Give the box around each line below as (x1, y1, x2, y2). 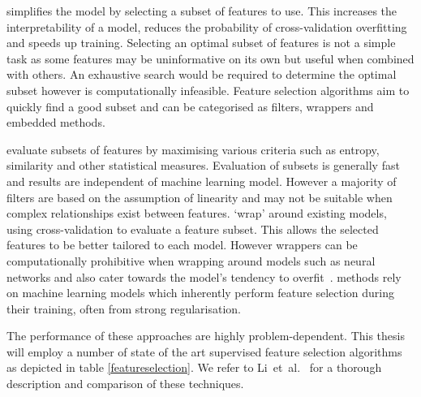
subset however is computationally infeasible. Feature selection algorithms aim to (6, 81, 410, 98)
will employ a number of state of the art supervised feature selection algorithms (6, 343, 402, 360)
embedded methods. (6, 114, 105, 131)
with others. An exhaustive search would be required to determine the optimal (6, 66, 397, 83)
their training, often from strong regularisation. (6, 300, 242, 317)
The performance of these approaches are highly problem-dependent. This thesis (6, 327, 405, 344)
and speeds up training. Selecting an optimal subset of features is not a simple (6, 34, 396, 51)
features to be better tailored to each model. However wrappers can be (6, 236, 358, 253)
